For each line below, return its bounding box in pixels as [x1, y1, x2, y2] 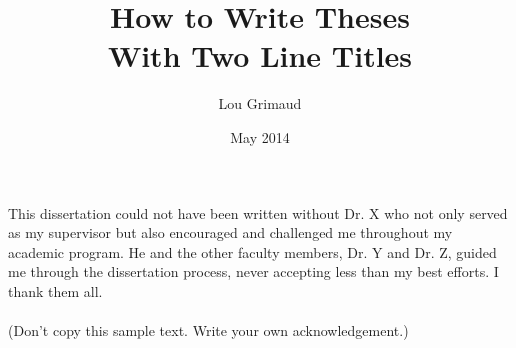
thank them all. [8, 280, 103, 301]
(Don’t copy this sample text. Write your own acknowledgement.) [8, 320, 409, 341]
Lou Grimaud [218, 93, 302, 114]
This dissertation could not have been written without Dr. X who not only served [8, 202, 508, 223]
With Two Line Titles [107, 35, 413, 76]
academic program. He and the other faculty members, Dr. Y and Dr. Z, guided [8, 241, 497, 262]
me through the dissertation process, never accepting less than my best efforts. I [8, 261, 499, 282]
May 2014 [230, 126, 290, 147]
